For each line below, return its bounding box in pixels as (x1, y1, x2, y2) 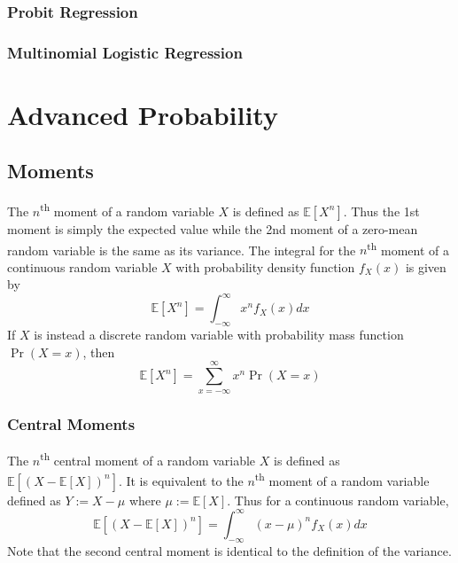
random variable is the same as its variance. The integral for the (7, 240, 356, 259)
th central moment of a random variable (40, 448, 256, 469)
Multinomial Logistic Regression (7, 41, 243, 63)
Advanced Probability (7, 96, 278, 132)
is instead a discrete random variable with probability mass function (34, 325, 404, 344)
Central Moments (7, 412, 136, 434)
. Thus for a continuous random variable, (227, 490, 449, 509)
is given (405, 257, 446, 276)
